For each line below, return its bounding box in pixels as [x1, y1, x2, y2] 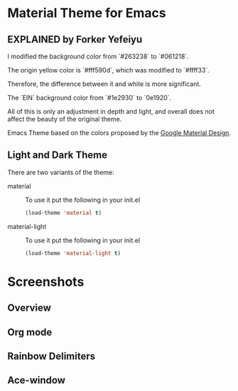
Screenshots [7, 274, 85, 289]
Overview [7, 302, 52, 314]
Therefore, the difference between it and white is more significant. [7, 80, 201, 88]
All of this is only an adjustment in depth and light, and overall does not [7, 107, 215, 115]
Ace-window [7, 375, 66, 387]
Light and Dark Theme [7, 149, 108, 161]
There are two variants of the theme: [7, 168, 115, 176]
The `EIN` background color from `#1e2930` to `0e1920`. [7, 94, 172, 102]
